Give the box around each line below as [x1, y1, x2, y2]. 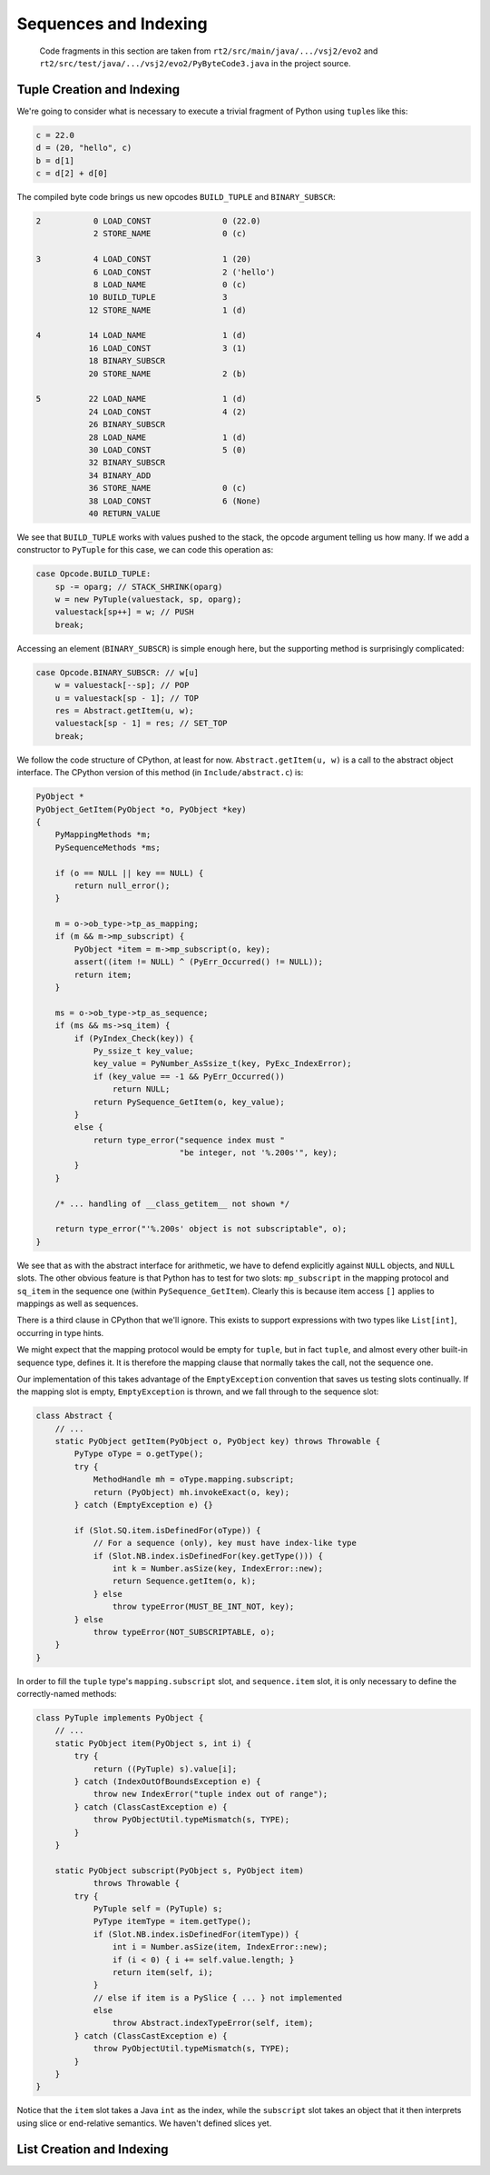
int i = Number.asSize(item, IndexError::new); [112, 1941, 328, 1952]
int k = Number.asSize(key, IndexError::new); [112, 1563, 324, 1573]
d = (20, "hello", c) [35, 143, 132, 154]
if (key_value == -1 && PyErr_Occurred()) [93, 1071, 285, 1082]
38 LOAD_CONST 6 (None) [88, 495, 261, 506]
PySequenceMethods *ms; [54, 842, 161, 853]
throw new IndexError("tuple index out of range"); [93, 1789, 328, 1800]
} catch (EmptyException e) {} [73, 1500, 213, 1511]
